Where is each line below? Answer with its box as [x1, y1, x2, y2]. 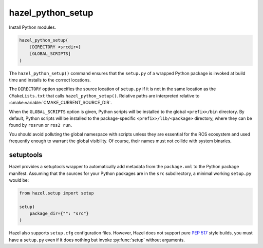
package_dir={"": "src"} [29, 211, 89, 216]
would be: [9, 177, 29, 183]
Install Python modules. [9, 24, 56, 30]
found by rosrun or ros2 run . [9, 122, 72, 128]
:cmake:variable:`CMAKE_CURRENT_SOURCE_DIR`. [9, 100, 112, 106]
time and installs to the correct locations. [9, 77, 91, 83]
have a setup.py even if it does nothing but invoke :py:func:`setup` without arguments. [9, 237, 185, 243]
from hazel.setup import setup [19, 190, 94, 196]
